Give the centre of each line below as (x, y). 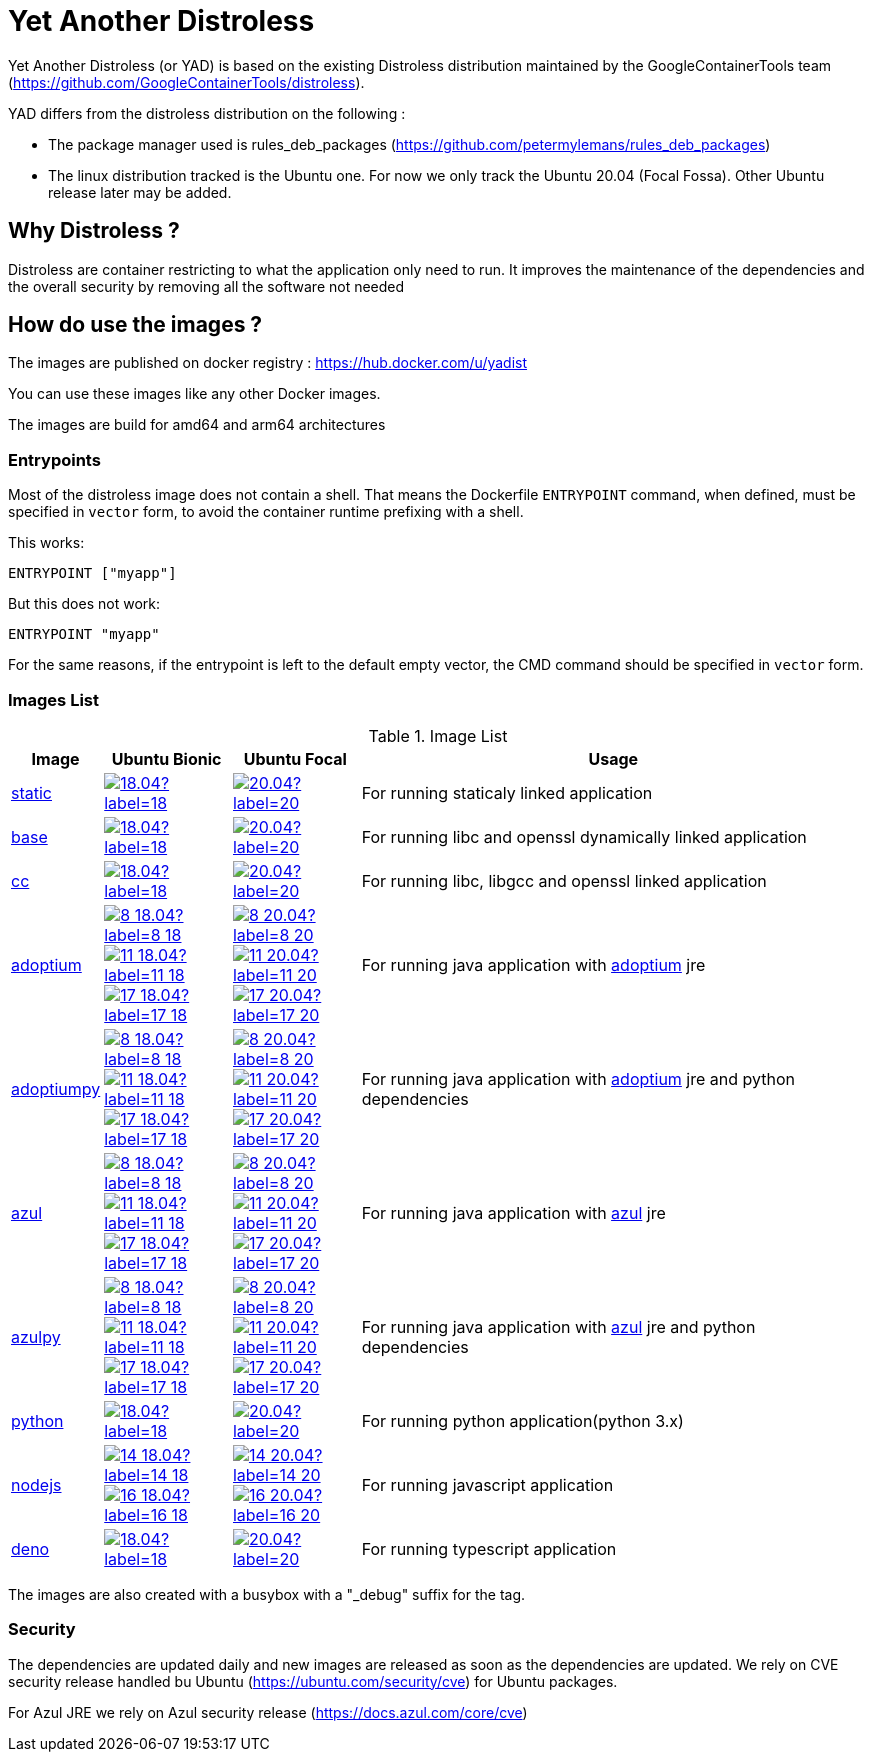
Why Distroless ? (94, 231)
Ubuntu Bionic (166, 758)
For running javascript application (487, 1484)
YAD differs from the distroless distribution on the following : (207, 113)
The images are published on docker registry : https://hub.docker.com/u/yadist (268, 363)
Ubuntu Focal (295, 758)
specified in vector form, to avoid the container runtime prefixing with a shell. (266, 512)
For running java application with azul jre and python (558, 1326)
